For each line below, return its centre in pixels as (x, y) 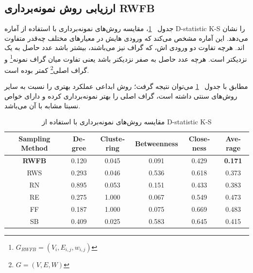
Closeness (199, 143)
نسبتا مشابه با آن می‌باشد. (42, 105)
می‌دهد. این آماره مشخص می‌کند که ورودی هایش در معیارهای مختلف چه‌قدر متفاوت (126, 38)
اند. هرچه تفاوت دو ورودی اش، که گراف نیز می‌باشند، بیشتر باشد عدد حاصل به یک (125, 47)
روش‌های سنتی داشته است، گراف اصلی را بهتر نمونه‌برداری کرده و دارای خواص (121, 96)
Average (233, 143)
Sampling (34, 138)
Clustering (112, 143)
